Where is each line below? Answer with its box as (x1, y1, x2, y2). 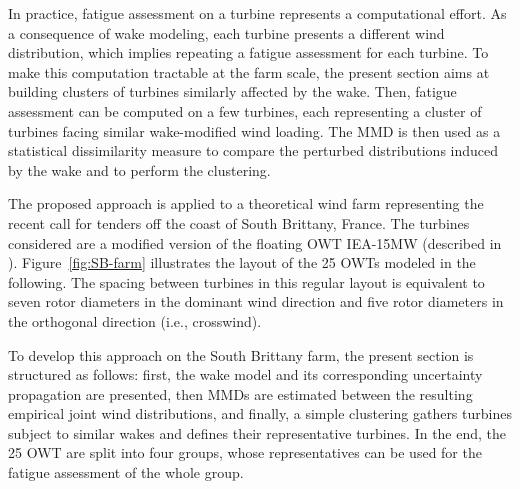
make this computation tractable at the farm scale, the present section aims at (8, 61, 490, 82)
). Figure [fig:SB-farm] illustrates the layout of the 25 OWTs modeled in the (8, 252, 476, 273)
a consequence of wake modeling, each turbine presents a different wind (8, 22, 445, 43)
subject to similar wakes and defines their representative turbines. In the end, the (8, 422, 507, 443)
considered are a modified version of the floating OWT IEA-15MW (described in (8, 232, 502, 253)
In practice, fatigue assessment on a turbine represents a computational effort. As (8, 3, 507, 23)
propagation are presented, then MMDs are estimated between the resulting (8, 383, 473, 404)
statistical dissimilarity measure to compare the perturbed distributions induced (8, 140, 499, 161)
